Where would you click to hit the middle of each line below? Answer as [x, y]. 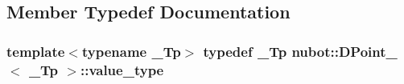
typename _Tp [131, 51]
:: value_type [122, 69]
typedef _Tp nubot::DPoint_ [300, 51]
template [36, 51]
